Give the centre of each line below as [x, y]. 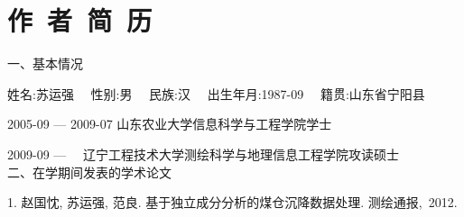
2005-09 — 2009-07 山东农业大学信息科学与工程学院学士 [170, 124]
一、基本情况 [45, 63]
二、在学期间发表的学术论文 [89, 172]
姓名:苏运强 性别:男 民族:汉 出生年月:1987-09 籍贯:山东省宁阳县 [216, 93]
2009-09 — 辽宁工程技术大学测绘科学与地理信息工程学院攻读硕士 [203, 154]
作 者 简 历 [80, 20]
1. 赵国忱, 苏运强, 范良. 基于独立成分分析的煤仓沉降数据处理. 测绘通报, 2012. [232, 202]
